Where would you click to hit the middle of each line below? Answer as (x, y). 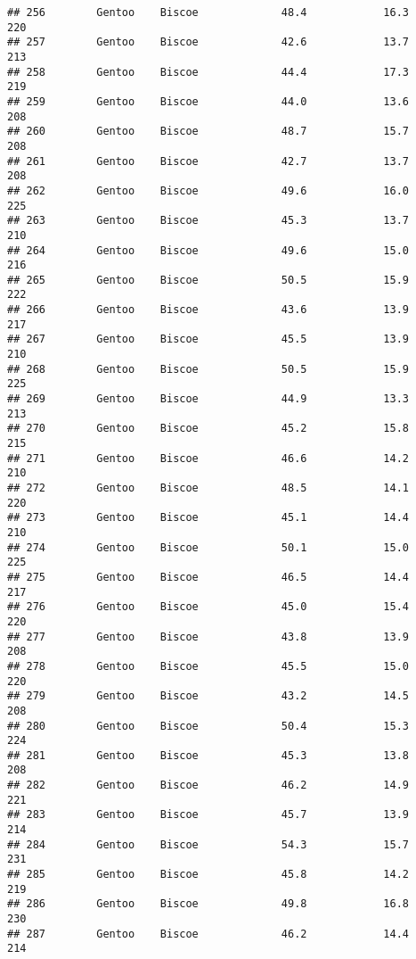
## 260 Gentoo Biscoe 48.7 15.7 (208, 132)
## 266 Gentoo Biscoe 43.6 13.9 (208, 310)
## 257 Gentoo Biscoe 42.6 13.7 (208, 42)
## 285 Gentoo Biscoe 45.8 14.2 (208, 875)
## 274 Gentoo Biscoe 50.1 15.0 (208, 547)
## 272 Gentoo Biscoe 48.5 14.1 (208, 488)
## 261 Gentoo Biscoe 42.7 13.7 (208, 161)
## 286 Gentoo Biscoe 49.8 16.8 (208, 904)
